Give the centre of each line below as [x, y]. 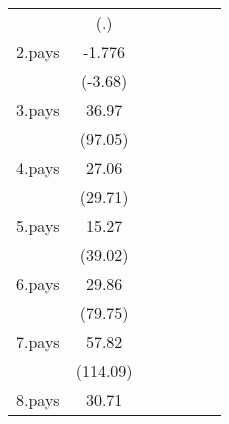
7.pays [38, 341]
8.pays [38, 399]
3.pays [38, 109]
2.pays [38, 51]
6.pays [38, 283]
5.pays [38, 225]
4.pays [38, 167]
